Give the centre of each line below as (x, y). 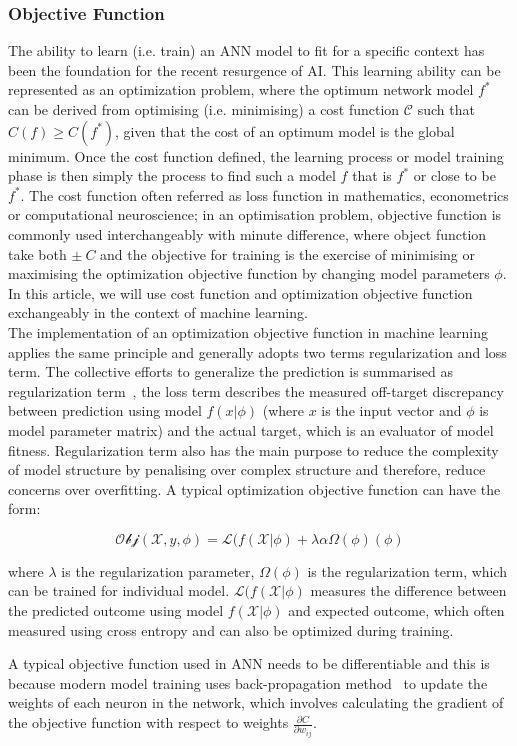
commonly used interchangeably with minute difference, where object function (247, 233)
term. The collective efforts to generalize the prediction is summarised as (231, 371)
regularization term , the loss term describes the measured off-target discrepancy (256, 390)
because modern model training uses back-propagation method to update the (248, 682)
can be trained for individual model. (119, 590)
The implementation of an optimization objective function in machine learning (248, 331)
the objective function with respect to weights (148, 722)
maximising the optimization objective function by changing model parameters (249, 273)
